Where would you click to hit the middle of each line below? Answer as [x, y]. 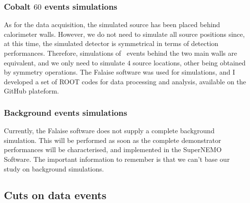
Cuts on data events [55, 195]
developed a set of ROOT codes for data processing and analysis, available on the [125, 81]
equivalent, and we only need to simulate [64, 62]
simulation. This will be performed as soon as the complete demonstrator [113, 140]
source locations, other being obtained [189, 62]
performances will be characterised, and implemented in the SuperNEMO [113, 149]
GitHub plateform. [31, 91]
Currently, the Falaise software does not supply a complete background [109, 131]
